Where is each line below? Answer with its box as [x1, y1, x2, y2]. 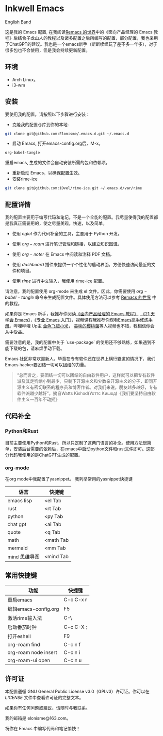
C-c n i [64, 649, 80, 656]
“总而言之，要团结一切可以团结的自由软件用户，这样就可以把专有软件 [16, 372, 155, 378]
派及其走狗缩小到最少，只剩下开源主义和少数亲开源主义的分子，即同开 [16, 378, 158, 384]
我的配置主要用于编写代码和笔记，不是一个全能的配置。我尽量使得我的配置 [5, 214, 154, 220]
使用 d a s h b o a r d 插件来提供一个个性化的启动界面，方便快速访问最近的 [12, 262, 151, 267]
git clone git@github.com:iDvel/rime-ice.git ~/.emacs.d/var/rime [5, 186, 142, 191]
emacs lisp [7, 497, 33, 504]
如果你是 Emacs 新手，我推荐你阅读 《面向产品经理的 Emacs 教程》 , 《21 [5, 311, 149, 316]
